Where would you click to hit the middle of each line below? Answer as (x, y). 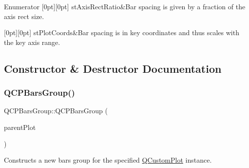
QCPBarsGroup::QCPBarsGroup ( (56, 111)
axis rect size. (24, 16)
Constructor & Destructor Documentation (113, 68)
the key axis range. (32, 42)
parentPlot (20, 127)
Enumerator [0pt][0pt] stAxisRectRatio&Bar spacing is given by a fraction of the (125, 6)
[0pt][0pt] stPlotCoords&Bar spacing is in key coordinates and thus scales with (122, 32)
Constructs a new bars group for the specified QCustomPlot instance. (108, 160)
